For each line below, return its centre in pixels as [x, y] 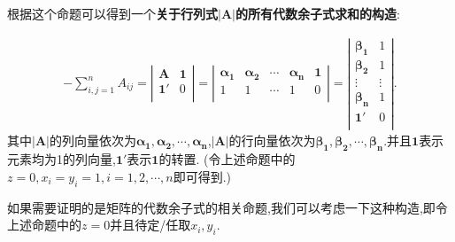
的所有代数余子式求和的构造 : [317, 13]
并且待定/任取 [150, 225]
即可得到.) [202, 176]
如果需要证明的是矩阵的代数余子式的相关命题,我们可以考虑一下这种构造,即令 [227, 207]
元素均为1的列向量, [62, 159]
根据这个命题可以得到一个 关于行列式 [112, 13]
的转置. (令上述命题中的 [227, 159]
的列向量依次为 [93, 141]
